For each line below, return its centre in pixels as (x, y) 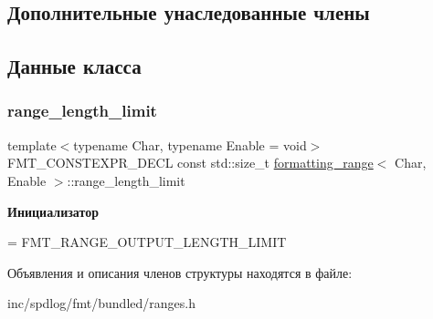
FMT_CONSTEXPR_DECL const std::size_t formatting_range (190, 163)
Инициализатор (53, 211)
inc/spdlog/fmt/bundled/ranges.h (101, 303)
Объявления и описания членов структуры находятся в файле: (180, 272)
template (32, 144)
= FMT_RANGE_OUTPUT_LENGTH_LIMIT (147, 242)
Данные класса (74, 66)
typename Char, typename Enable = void (190, 144)
